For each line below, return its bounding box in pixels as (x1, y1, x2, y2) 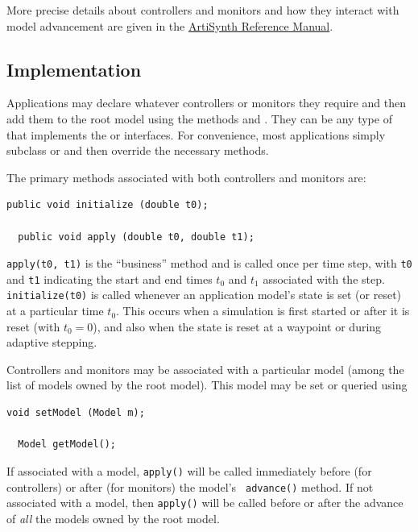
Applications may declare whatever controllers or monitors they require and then (6, 94, 406, 111)
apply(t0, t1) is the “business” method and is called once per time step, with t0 (6, 255, 412, 272)
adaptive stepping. (6, 334, 97, 351)
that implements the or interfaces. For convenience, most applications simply (6, 126, 386, 143)
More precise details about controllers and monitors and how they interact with (6, 2, 399, 18)
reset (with (6, 318, 60, 335)
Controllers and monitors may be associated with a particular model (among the (6, 360, 404, 377)
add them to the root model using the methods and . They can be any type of (6, 110, 392, 127)
